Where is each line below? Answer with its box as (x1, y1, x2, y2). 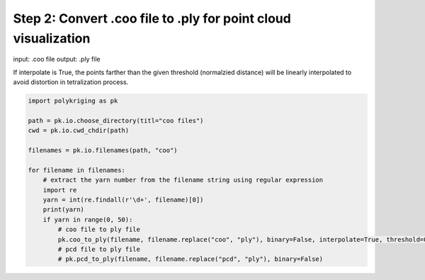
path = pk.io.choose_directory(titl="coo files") (28, 117, 204, 124)
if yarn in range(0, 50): (42, 216, 133, 223)
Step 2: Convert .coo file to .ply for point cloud (13, 11, 292, 26)
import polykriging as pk (28, 97, 118, 105)
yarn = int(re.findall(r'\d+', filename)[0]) (42, 196, 204, 204)
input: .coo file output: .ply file (13, 55, 101, 64)
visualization (13, 30, 91, 46)
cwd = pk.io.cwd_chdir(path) (28, 127, 130, 134)
